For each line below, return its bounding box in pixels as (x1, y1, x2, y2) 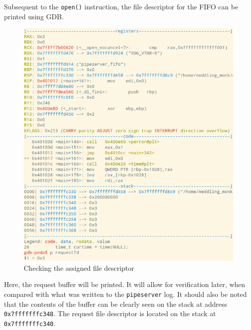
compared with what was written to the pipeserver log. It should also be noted (4, 289, 247, 299)
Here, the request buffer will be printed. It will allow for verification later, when (4, 279, 246, 289)
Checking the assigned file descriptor (24, 262, 134, 273)
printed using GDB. (4, 11, 64, 21)
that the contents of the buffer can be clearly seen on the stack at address (4, 298, 227, 309)
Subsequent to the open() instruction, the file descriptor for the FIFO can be (4, 1, 238, 11)
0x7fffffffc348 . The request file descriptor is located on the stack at (4, 308, 216, 319)
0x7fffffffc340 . (4, 318, 56, 328)
